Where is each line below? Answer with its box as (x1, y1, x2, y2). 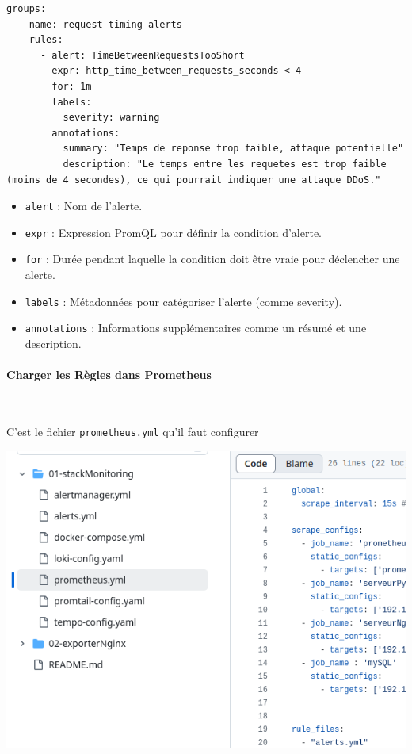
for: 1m (51, 80, 92, 92)
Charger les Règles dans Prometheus (6, 366, 212, 383)
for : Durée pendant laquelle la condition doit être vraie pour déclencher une (25, 251, 400, 267)
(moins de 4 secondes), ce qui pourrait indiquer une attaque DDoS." (6, 174, 381, 186)
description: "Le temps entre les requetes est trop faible (63, 158, 387, 170)
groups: (6, 3, 47, 14)
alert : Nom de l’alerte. (25, 197, 143, 214)
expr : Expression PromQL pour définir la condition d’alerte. (25, 224, 322, 240)
